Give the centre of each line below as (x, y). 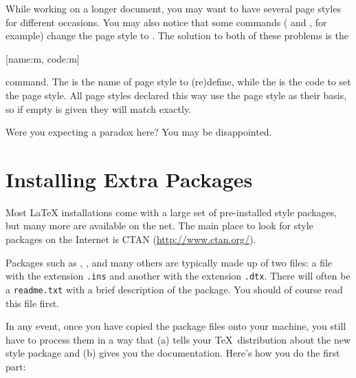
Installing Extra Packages (129, 179)
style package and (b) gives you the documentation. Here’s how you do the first (173, 353)
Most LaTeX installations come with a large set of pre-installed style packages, (171, 212)
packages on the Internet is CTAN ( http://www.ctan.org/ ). (131, 239)
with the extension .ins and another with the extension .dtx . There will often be (178, 276)
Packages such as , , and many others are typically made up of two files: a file (169, 262)
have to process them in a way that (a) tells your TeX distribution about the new (178, 339)
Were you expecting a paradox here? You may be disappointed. (139, 132)
